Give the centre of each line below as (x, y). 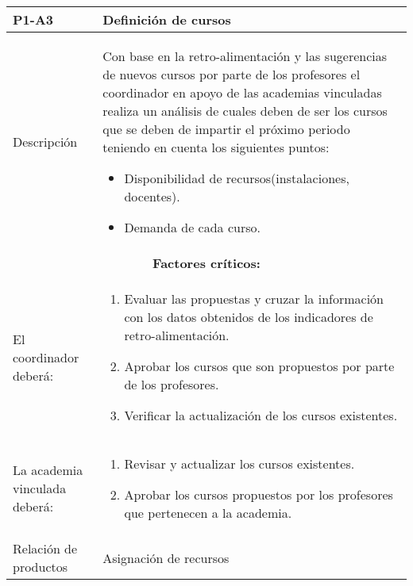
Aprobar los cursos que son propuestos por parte (259, 366)
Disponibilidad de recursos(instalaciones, (237, 178)
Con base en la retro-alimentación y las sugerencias (245, 56)
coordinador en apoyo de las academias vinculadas (242, 92)
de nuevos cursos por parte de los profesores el (232, 74)
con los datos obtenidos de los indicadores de (249, 317)
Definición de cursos (167, 19)
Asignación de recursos (166, 557)
